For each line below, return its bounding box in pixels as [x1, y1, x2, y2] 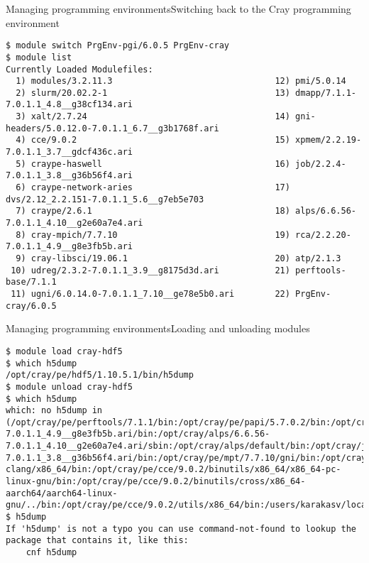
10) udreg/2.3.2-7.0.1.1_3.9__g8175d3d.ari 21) [11, 265, 290, 275]
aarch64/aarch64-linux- [6, 488, 118, 498]
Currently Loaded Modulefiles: [6, 64, 153, 75]
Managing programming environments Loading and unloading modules [6, 321, 310, 336]
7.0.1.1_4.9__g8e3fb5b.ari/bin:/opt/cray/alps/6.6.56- [6, 429, 270, 439]
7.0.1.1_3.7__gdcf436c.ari [6, 147, 133, 158]
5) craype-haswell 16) [16, 158, 290, 169]
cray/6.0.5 [6, 300, 57, 311]
